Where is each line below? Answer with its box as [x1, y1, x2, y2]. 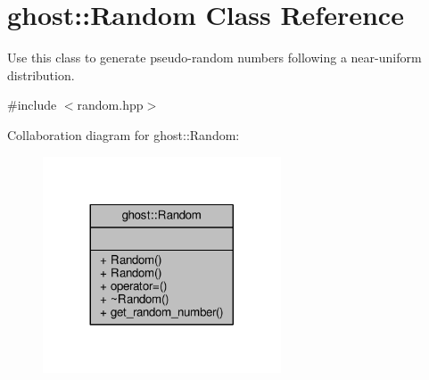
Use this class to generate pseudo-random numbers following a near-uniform [7, 48, 422, 67]
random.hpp [77, 95, 144, 114]
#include [7, 95, 57, 114]
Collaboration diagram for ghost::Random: [7, 125, 240, 144]
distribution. [7, 65, 75, 84]
